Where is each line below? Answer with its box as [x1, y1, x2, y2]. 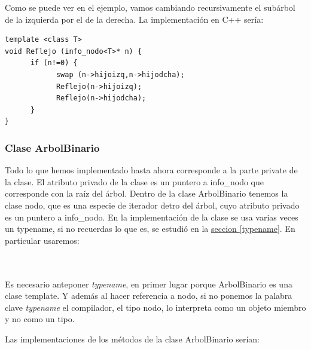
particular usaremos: [5, 234, 80, 246]
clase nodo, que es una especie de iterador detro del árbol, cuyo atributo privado [5, 198, 300, 211]
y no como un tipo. [5, 313, 75, 325]
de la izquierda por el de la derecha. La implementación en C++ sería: [5, 13, 264, 25]
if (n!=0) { [30, 59, 78, 68]
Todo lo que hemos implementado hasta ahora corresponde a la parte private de [5, 164, 298, 176]
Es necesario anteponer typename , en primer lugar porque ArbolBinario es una [5, 277, 292, 290]
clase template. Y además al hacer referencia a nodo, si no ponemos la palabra [5, 289, 292, 302]
